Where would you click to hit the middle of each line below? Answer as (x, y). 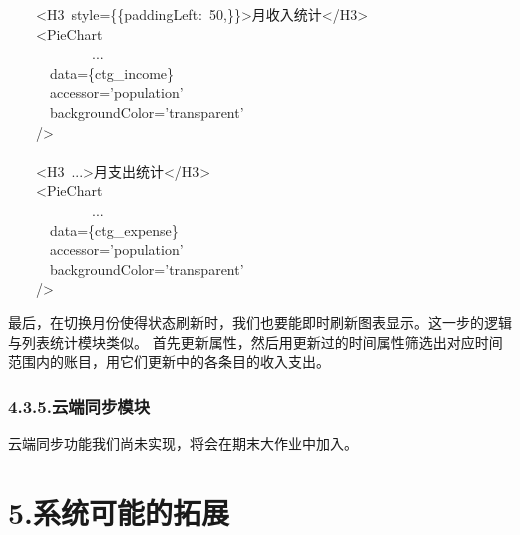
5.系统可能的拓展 (119, 511)
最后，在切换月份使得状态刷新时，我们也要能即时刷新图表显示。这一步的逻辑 (260, 321)
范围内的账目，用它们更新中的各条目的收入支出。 (169, 361)
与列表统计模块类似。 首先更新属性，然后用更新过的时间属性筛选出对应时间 (255, 341)
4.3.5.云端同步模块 (79, 405)
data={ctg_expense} (114, 229)
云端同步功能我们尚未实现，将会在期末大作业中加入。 (183, 442)
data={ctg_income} (112, 72)
